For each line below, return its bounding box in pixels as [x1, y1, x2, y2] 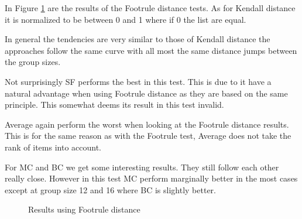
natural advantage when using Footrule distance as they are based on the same [5, 87, 288, 99]
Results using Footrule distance [28, 203, 140, 215]
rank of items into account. [5, 141, 102, 153]
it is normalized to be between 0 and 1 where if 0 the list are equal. [5, 13, 246, 25]
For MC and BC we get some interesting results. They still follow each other [5, 160, 279, 173]
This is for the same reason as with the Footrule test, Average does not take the [5, 129, 291, 142]
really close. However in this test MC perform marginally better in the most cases [5, 172, 298, 184]
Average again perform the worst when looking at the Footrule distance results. [5, 118, 289, 130]
